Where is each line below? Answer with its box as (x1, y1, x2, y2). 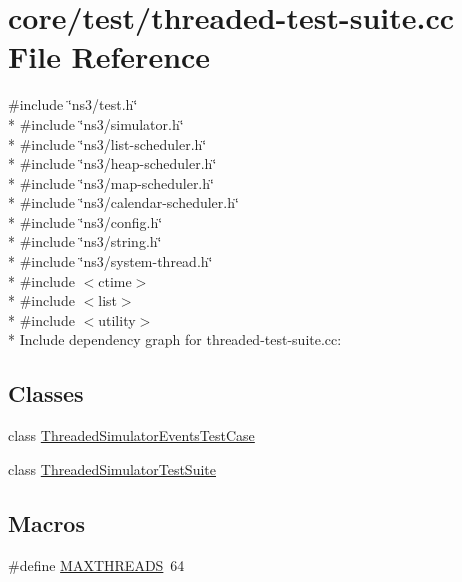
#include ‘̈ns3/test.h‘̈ (8, 94, 138, 115)
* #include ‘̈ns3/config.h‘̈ (8, 211, 163, 232)
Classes (8, 378, 84, 409)
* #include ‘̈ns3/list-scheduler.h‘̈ (8, 133, 207, 154)
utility (98, 309, 136, 330)
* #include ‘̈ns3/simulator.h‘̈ (8, 113, 184, 134)
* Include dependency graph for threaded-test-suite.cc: (8, 329, 342, 350)
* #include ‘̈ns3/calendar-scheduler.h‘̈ (8, 192, 239, 213)
